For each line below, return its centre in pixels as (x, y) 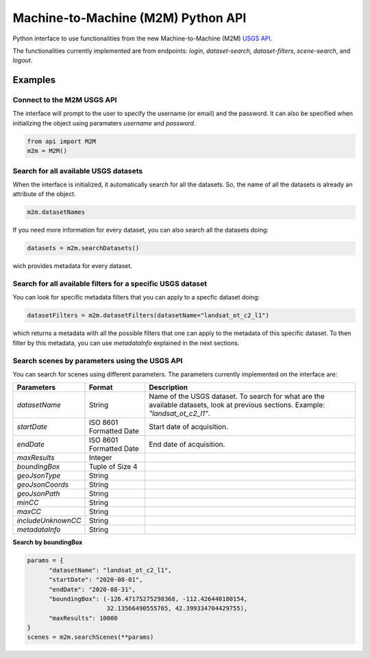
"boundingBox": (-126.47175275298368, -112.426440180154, (148, 599)
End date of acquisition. (187, 444)
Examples (34, 80)
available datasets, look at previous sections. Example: (237, 405)
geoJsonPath (38, 493)
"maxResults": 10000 (83, 618)
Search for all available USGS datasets (78, 171)
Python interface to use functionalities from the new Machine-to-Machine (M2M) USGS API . (143, 38)
